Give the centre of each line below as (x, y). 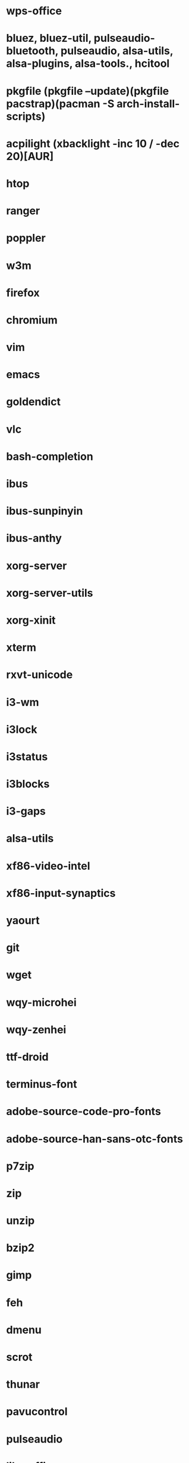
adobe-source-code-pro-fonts (84, 1112)
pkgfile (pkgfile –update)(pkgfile (88, 91)
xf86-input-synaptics (61, 893)
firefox (23, 293)
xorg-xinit (31, 620)
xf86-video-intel (48, 866)
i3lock (22, 729)
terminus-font (42, 1084)
